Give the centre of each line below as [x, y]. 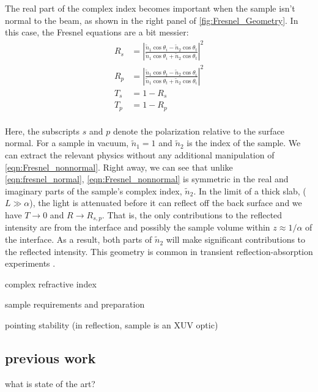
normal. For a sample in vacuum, [67, 143]
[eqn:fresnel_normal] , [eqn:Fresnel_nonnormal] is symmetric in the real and [147, 179]
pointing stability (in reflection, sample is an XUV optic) [112, 325]
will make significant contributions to [236, 239]
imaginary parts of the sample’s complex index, [94, 190]
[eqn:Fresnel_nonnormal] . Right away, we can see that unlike [119, 167]
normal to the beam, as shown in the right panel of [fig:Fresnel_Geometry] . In [152, 20]
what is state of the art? [50, 383]
